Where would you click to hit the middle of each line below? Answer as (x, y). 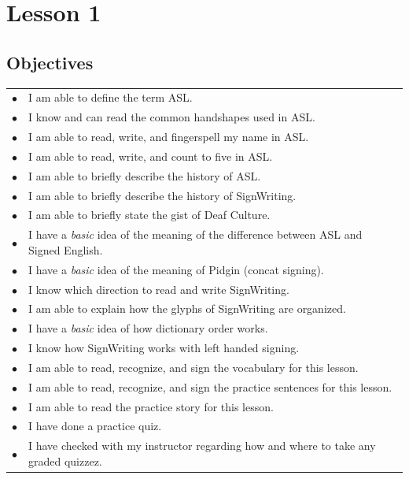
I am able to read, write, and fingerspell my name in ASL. (169, 137)
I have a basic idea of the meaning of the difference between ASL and (195, 234)
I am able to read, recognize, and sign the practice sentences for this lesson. (210, 386)
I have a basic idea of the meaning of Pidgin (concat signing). (176, 269)
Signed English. (66, 249)
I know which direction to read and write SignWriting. (159, 289)
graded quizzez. (65, 460)
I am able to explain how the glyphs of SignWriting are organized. (187, 308)
